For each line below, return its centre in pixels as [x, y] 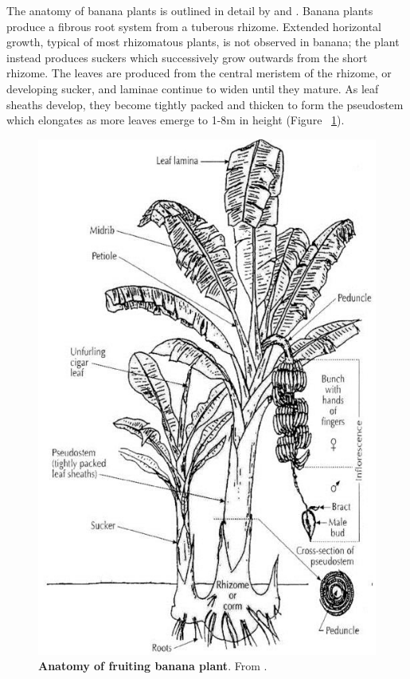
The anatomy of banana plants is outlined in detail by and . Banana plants [190, 10]
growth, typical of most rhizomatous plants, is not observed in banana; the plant [203, 42]
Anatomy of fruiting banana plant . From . [153, 666]
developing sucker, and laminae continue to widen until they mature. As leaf [193, 88]
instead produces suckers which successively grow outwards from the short [187, 57]
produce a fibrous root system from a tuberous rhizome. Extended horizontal [194, 26]
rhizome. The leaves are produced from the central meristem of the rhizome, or [199, 73]
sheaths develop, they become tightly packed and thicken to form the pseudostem [205, 104]
